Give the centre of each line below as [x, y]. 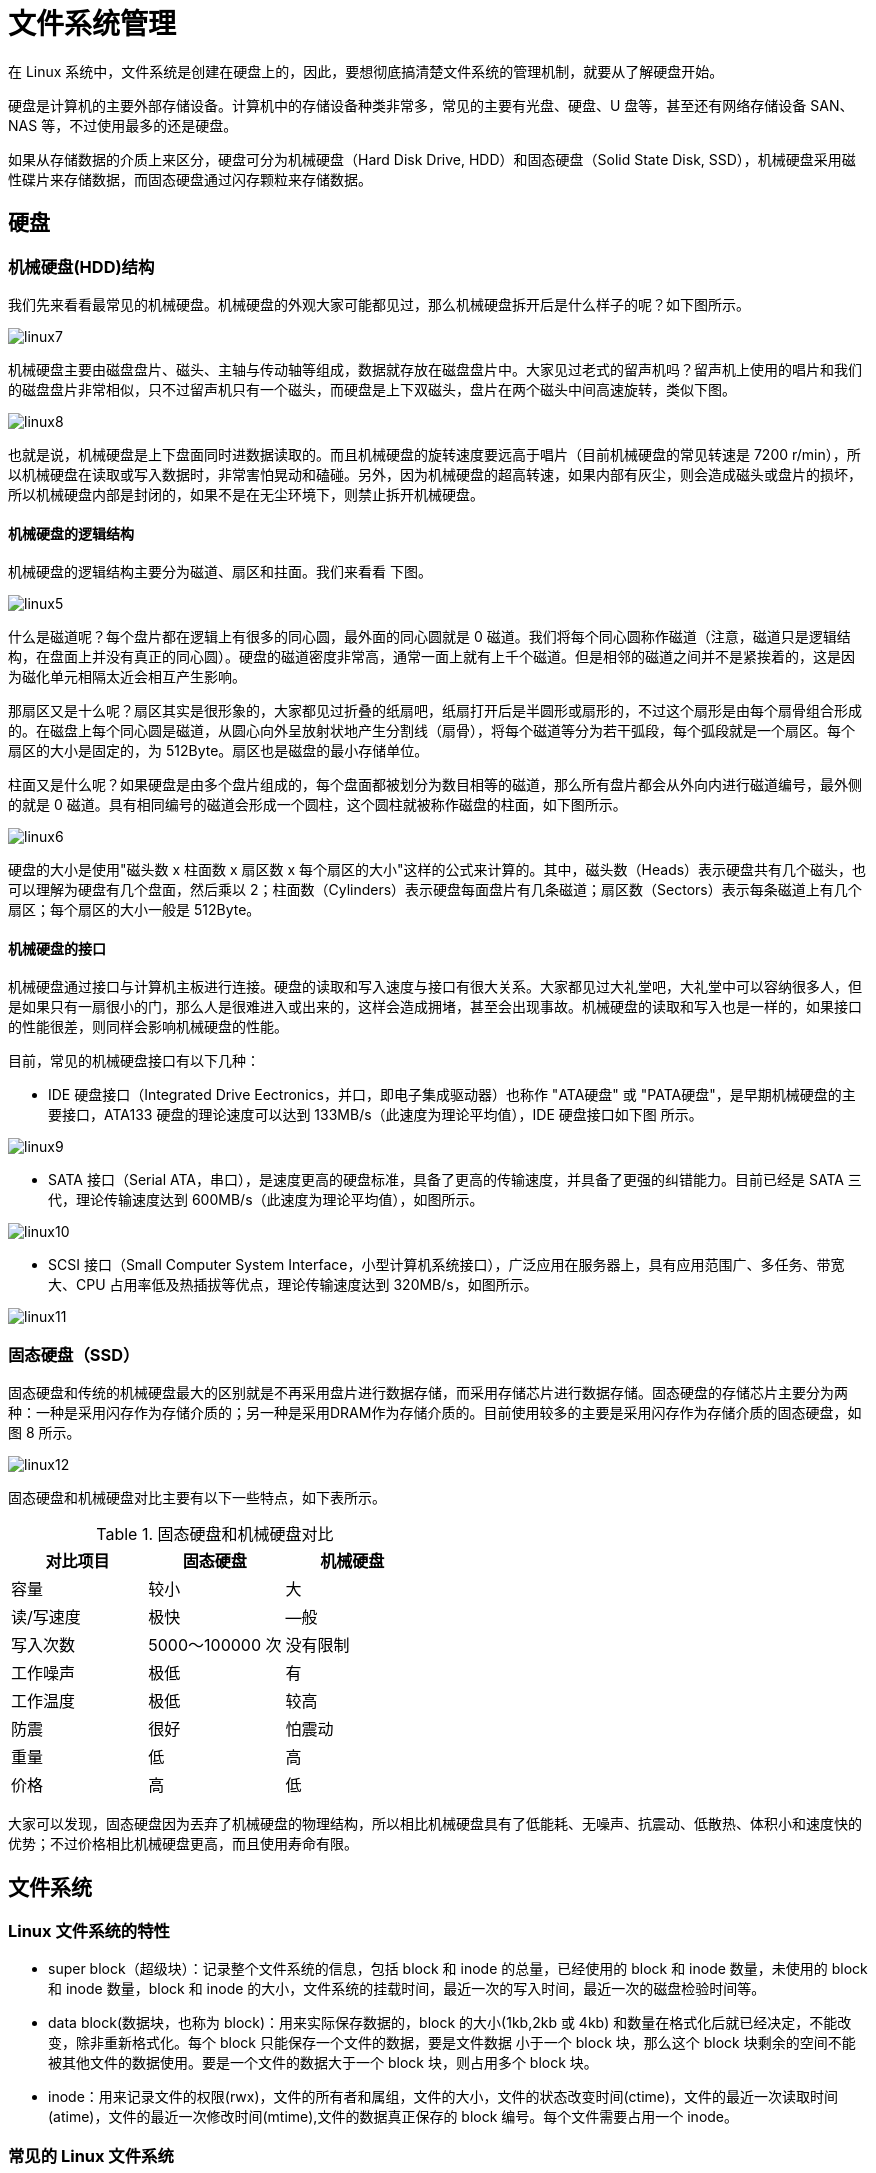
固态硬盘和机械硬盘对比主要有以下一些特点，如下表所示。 [197, 1498]
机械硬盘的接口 [57, 948]
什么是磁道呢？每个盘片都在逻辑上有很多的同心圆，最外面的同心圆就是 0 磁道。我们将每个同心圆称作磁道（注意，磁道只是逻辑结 [429, 637]
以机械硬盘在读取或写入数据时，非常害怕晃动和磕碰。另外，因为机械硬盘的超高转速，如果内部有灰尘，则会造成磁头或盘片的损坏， [435, 474]
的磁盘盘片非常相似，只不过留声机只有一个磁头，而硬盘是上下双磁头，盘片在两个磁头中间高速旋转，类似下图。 [372, 389]
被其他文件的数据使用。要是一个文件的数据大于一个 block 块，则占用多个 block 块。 [323, 2063]
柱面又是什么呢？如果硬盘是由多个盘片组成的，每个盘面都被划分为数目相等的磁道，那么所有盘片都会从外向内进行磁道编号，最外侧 [435, 785]
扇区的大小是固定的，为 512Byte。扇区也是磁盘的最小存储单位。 [218, 751]
